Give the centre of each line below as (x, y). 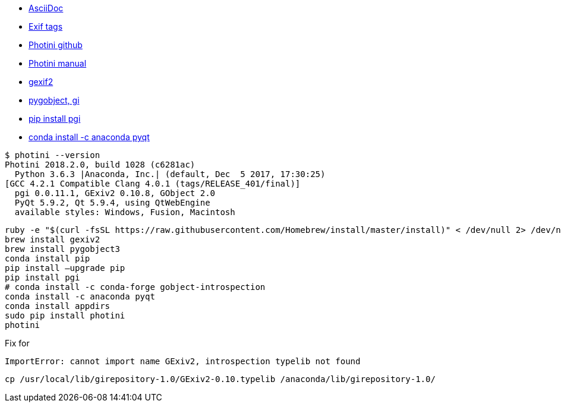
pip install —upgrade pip (65, 268)
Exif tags (46, 26)
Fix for (17, 343)
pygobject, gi (54, 100)
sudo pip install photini (65, 315)
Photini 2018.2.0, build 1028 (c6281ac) (100, 165)
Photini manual (58, 63)
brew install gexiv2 (53, 239)
